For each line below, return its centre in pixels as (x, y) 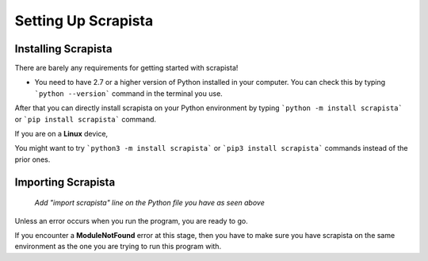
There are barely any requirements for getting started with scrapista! (126, 68)
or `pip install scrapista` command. (86, 119)
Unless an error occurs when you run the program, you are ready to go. (132, 221)
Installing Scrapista (63, 49)
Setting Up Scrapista (84, 21)
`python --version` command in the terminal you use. (129, 93)
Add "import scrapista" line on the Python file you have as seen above (149, 203)
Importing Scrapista (65, 182)
